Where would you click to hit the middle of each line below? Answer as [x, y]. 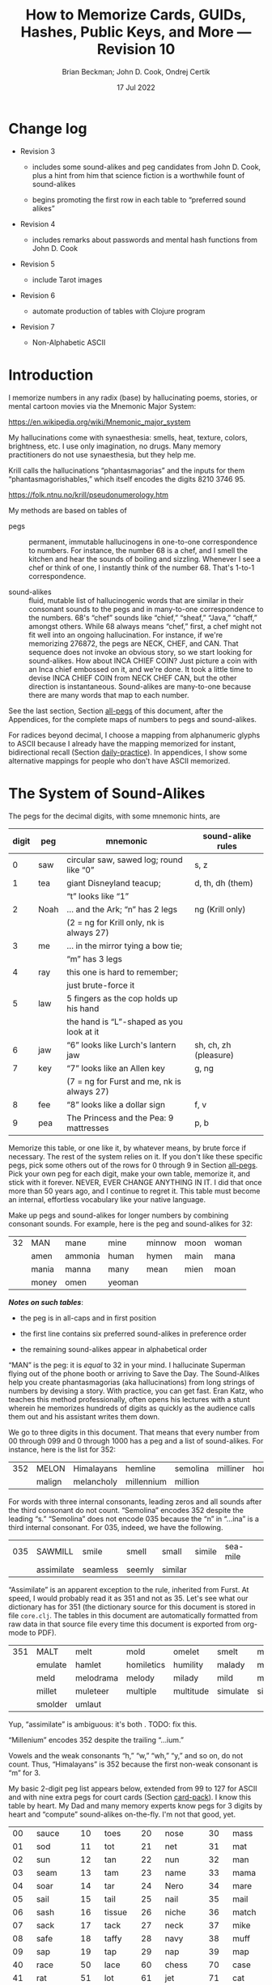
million [187, 1481]
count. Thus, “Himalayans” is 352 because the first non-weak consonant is [133, 1764]
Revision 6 [37, 295]
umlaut [89, 1704]
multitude [191, 1691]
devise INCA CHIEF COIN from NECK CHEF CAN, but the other [133, 678]
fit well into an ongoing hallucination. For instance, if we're [126, 635]
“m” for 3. [24, 1772]
